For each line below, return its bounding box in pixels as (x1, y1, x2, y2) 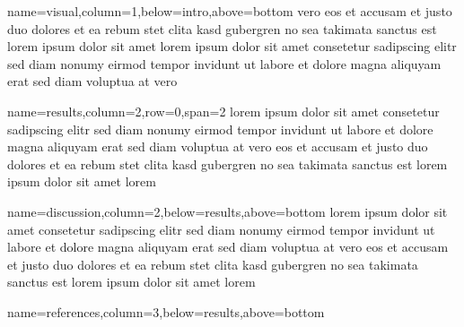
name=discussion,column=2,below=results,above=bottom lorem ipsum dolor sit (7, 202, 448, 220)
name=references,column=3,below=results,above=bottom (7, 302, 325, 321)
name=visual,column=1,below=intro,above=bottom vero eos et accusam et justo (7, 2, 452, 20)
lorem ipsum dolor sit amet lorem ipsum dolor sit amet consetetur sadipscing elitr (7, 37, 457, 56)
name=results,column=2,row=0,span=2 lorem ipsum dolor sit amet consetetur (7, 101, 440, 120)
